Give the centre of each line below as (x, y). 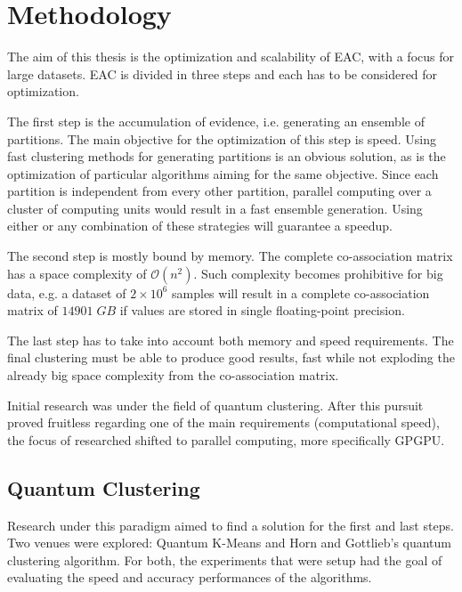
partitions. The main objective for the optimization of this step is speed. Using (222, 138)
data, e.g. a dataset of (67, 292)
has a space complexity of (77, 273)
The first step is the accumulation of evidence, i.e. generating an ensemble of (216, 121)
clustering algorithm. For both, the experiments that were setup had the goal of (225, 560)
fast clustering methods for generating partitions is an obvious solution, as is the (227, 156)
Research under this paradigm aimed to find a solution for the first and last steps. (231, 525)
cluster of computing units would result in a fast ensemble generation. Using (215, 208)
